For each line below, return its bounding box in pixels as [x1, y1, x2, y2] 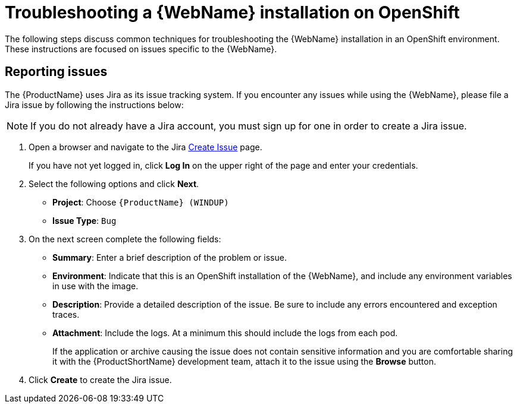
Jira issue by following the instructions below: [5, 99, 184, 110]
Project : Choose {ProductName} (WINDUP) [52, 197, 229, 207]
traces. [52, 309, 80, 320]
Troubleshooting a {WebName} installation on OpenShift [5, 2, 460, 23]
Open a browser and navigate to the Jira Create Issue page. [29, 141, 262, 152]
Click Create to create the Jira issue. [29, 374, 172, 385]
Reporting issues [5, 64, 108, 80]
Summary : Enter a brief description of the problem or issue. [52, 252, 287, 262]
